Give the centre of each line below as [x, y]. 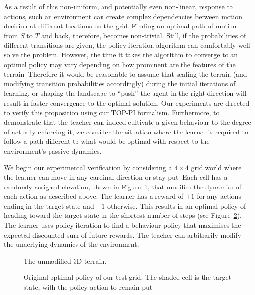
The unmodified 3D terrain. [65, 260]
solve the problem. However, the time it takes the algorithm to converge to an [121, 54]
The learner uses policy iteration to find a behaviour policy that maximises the [123, 225]
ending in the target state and [49, 205]
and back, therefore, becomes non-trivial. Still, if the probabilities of [144, 35]
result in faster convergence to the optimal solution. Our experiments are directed [127, 102]
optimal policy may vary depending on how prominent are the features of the [120, 64]
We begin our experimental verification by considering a [88, 167]
